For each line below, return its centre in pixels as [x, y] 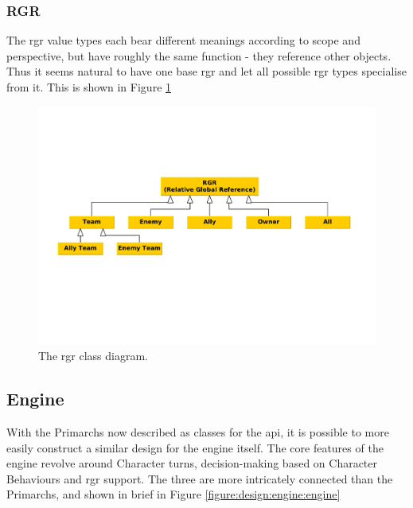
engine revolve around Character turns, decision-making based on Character [192, 463]
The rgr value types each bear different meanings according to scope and [183, 40]
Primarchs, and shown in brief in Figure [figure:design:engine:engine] [173, 494]
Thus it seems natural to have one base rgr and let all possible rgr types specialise [206, 71]
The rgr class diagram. [93, 356]
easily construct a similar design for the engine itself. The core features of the [195, 447]
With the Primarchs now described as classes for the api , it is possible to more [198, 432]
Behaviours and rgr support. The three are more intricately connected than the [200, 478]
